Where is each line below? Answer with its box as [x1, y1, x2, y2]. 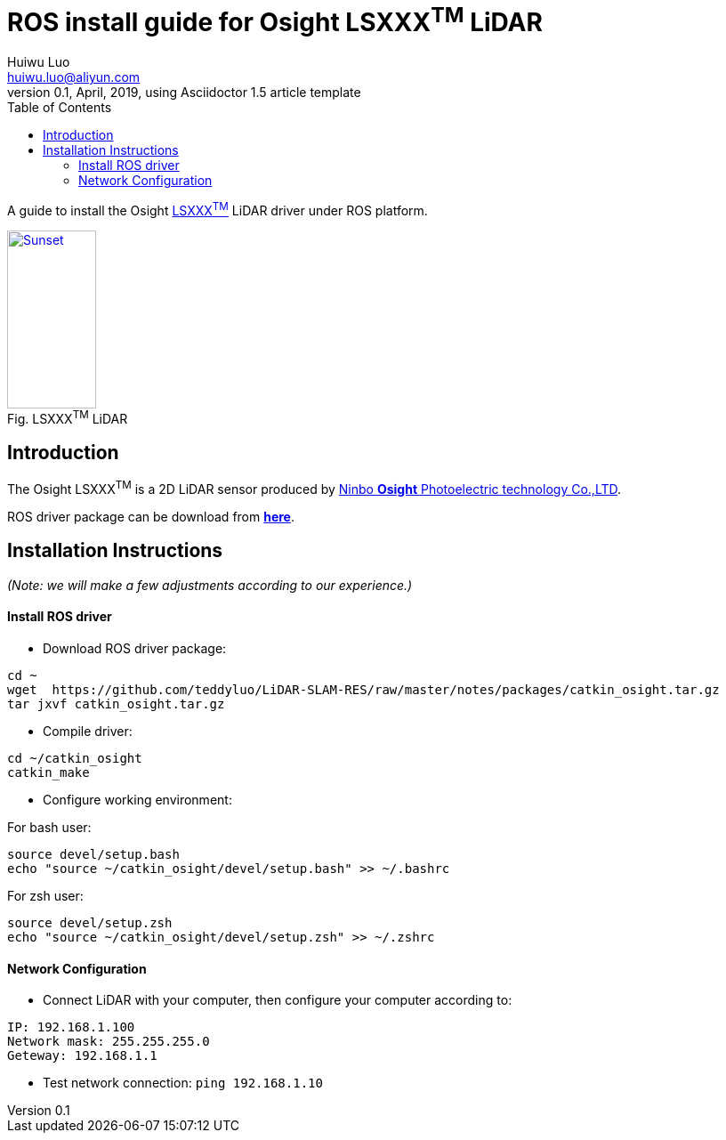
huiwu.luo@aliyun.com [7, 69, 141, 85]
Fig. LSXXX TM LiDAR [7, 408, 128, 426]
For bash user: [7, 819, 92, 835]
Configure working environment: [43, 791, 232, 807]
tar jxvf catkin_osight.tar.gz [7, 696, 225, 711]
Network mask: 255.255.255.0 [7, 1034, 210, 1049]
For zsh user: [7, 887, 84, 903]
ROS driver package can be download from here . [7, 508, 295, 524]
